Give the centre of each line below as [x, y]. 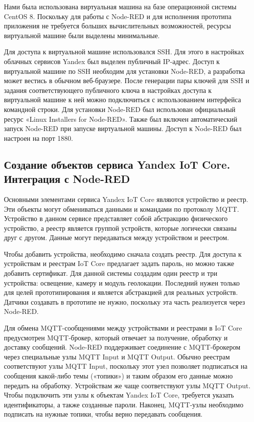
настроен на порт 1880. [39, 138]
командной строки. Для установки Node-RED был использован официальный [120, 109]
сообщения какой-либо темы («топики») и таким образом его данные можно [118, 376]
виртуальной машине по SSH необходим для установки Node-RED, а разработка [125, 71]
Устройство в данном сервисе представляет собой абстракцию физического [116, 218]
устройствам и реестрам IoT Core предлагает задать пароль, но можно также [119, 263]
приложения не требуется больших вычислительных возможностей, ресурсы [117, 26]
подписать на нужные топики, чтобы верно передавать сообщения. [103, 414]
